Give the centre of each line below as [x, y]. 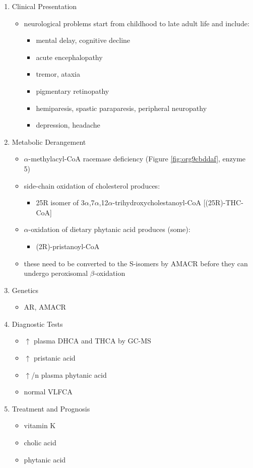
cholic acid [40, 443]
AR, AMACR [45, 307]
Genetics [25, 290]
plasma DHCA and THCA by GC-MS [92, 341]
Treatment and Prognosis [51, 408]
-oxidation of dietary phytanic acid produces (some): [109, 229]
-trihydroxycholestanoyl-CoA [157, 202]
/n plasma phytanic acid [69, 374]
